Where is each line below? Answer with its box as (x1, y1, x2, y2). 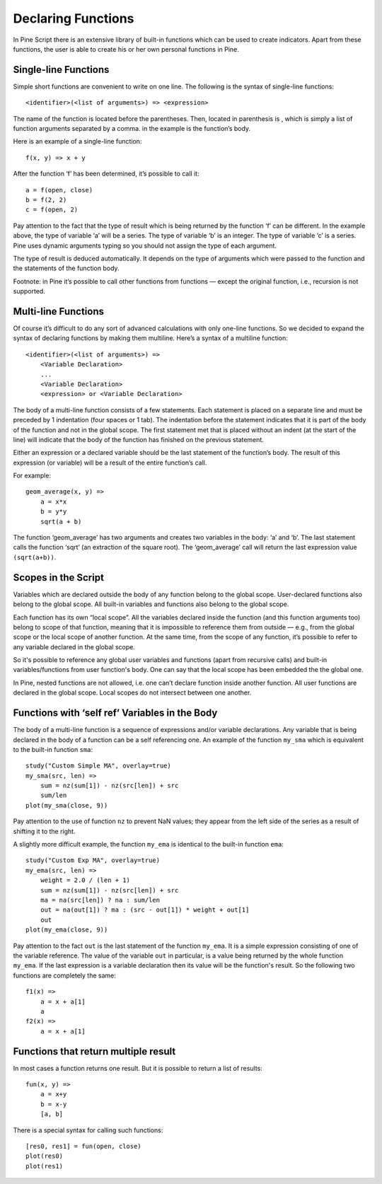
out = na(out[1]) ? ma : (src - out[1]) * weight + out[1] (40, 906, 250, 914)
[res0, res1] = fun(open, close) (25, 1142, 141, 1150)
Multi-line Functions (13, 305, 104, 318)
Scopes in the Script (13, 571, 104, 584)
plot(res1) (25, 1162, 64, 1170)
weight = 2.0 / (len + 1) (40, 876, 131, 884)
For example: (13, 471, 52, 480)
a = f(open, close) (25, 186, 93, 194)
